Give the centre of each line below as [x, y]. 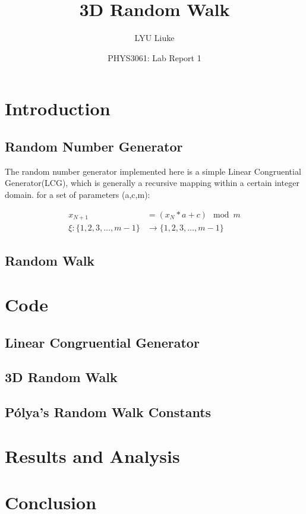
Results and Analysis [92, 455]
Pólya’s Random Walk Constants [108, 412]
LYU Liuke [154, 38]
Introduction [58, 108]
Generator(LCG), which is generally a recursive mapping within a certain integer [152, 183]
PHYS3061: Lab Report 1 [154, 57]
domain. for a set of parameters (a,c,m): [78, 194]
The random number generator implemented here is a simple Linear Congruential [153, 171]
